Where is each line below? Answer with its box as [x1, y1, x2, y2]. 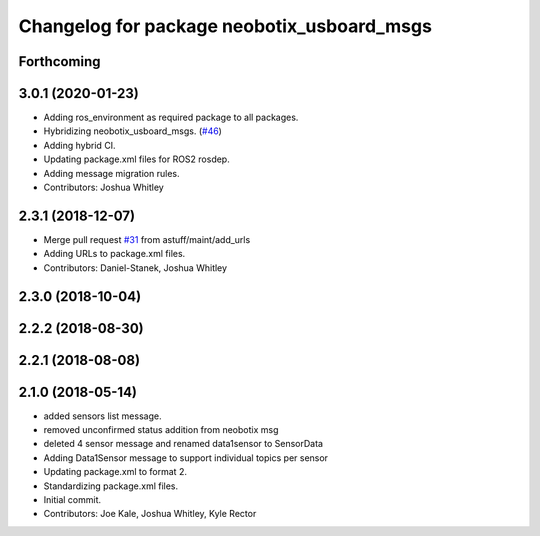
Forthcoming [18, 53, 101, 70]
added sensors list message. [43, 410, 162, 422]
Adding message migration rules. [43, 167, 180, 179]
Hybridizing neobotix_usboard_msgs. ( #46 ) [43, 125, 222, 137]
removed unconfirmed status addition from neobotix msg [43, 424, 279, 436]
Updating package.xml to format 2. [43, 466, 187, 478]
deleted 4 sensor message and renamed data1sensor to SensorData [43, 438, 324, 450]
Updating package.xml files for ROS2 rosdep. [43, 153, 230, 165]
